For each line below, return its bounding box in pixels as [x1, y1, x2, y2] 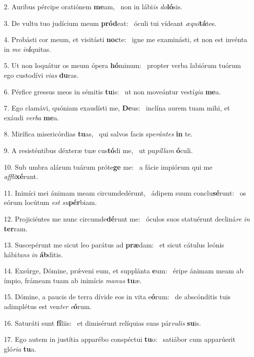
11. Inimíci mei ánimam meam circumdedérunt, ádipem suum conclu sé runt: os [4, 187, 246, 198]
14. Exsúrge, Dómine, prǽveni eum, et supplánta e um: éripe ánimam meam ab [4, 266, 244, 276]
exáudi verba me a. [4, 112, 59, 122]
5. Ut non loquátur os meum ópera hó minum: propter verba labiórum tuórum [4, 60, 241, 70]
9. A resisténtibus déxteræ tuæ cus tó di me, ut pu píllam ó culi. [4, 145, 193, 155]
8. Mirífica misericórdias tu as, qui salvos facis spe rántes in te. [4, 129, 192, 139]
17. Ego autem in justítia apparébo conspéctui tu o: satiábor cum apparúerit [4, 334, 235, 344]
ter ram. [4, 223, 28, 233]
